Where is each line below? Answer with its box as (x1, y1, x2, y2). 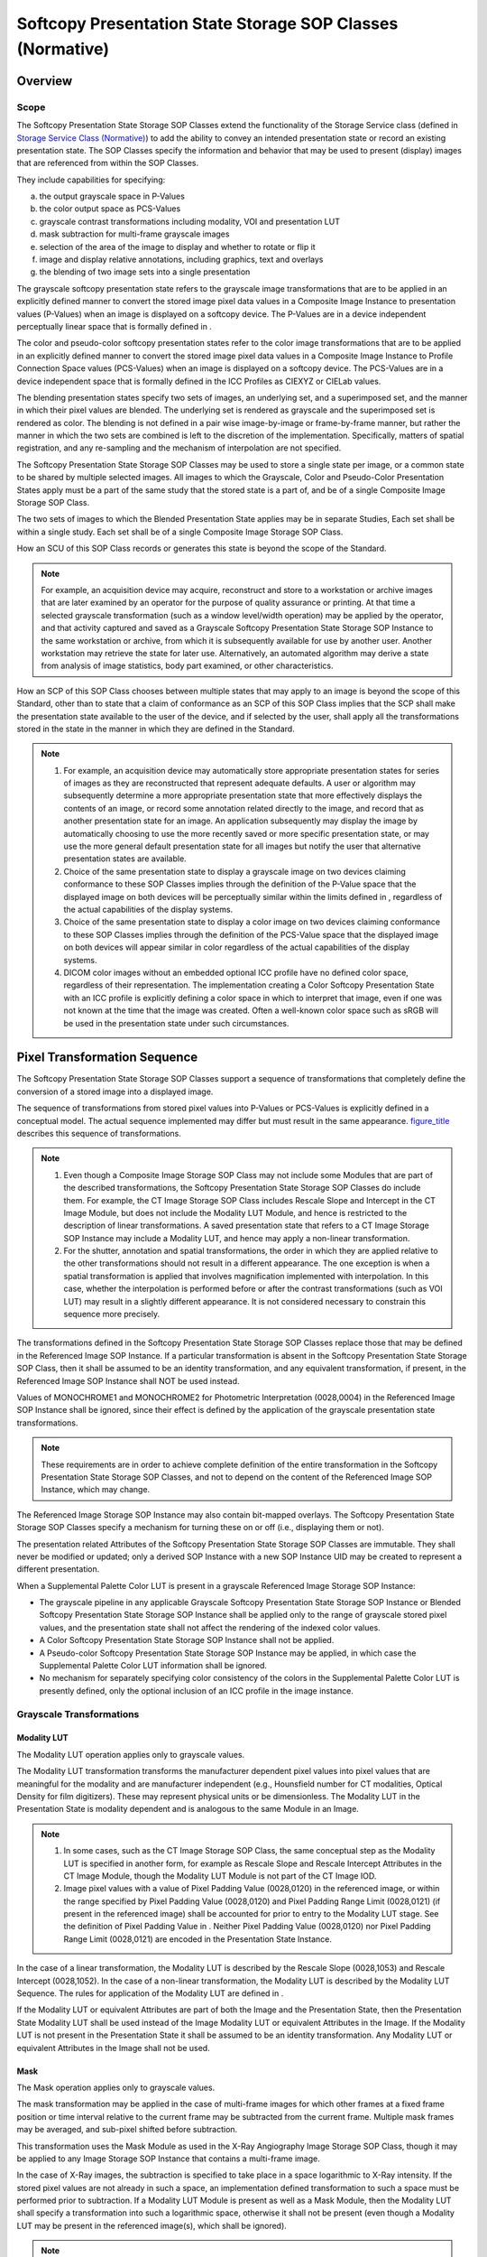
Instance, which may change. (41, 1484, 151, 1495)
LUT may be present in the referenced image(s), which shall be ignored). (16, 2220, 288, 2231)
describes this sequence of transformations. (16, 1128, 182, 1138)
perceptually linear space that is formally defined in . (16, 320, 212, 331)
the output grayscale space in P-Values (39, 190, 185, 202)
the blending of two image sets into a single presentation (39, 266, 251, 277)
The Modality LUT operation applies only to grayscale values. (16, 1749, 245, 1760)
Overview (16, 73, 73, 88)
